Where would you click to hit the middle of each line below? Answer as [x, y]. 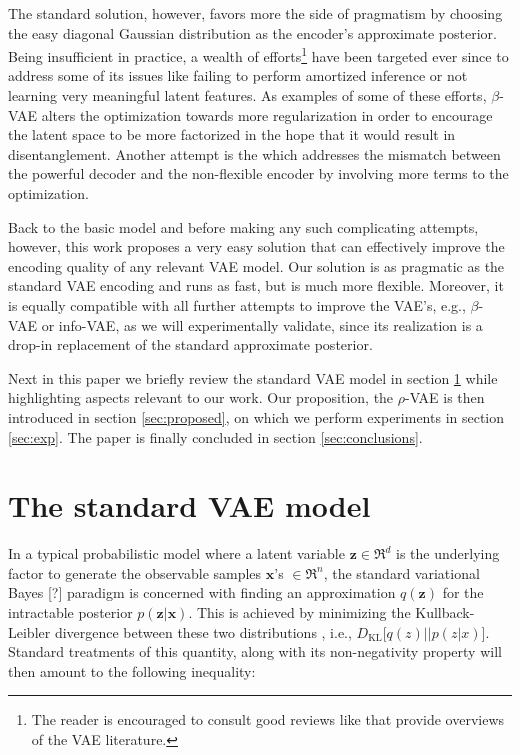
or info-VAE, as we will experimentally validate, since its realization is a [262, 324]
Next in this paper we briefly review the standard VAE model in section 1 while [253, 377]
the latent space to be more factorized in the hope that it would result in [232, 134]
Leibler [29, 631]
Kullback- [445, 612]
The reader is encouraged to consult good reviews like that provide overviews [268, 719]
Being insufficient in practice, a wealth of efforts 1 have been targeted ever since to [258, 54]
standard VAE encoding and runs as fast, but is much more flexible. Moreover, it [256, 285]
